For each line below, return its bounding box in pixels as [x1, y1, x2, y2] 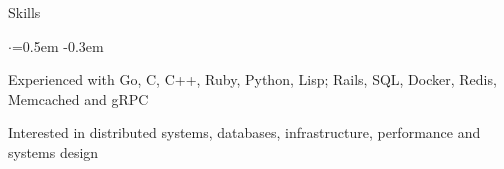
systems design [8, 141, 99, 162]
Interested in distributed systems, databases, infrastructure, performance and [8, 122, 481, 143]
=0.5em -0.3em [11, 35, 104, 56]
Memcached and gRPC [8, 88, 149, 109]
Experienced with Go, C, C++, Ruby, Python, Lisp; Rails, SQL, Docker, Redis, [8, 69, 497, 90]
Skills [8, 2, 41, 22]
